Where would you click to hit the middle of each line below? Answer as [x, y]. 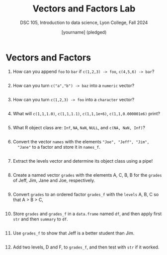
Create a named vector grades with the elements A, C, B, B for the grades [87, 175]
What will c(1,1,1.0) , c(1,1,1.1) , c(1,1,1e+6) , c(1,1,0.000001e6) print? [86, 113]
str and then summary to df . [41, 219]
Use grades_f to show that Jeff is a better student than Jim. [74, 233]
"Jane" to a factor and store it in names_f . [59, 147]
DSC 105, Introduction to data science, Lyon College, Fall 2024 [84, 22]
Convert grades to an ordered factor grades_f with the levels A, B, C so [86, 194]
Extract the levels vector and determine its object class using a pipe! [83, 161]
